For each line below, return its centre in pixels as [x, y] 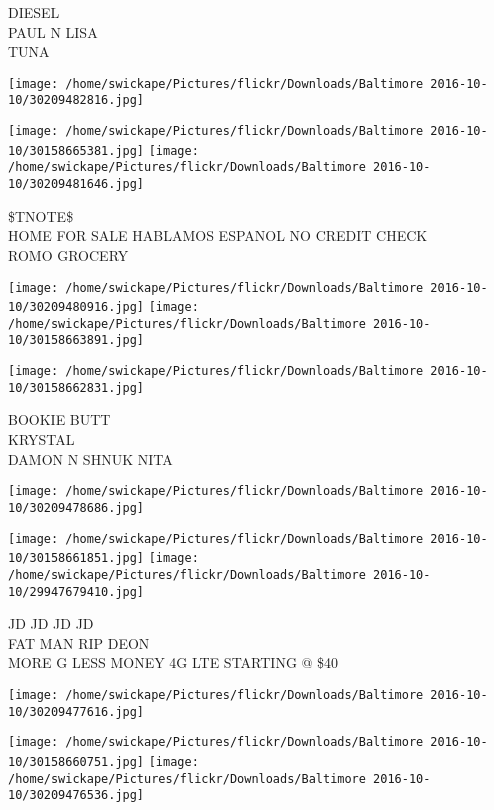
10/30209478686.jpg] [76, 507]
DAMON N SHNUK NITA [90, 458]
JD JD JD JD [51, 623]
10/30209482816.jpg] [76, 100]
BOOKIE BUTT [59, 419]
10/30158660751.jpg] [76, 761]
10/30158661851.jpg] [76, 558]
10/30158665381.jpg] [76, 150]
